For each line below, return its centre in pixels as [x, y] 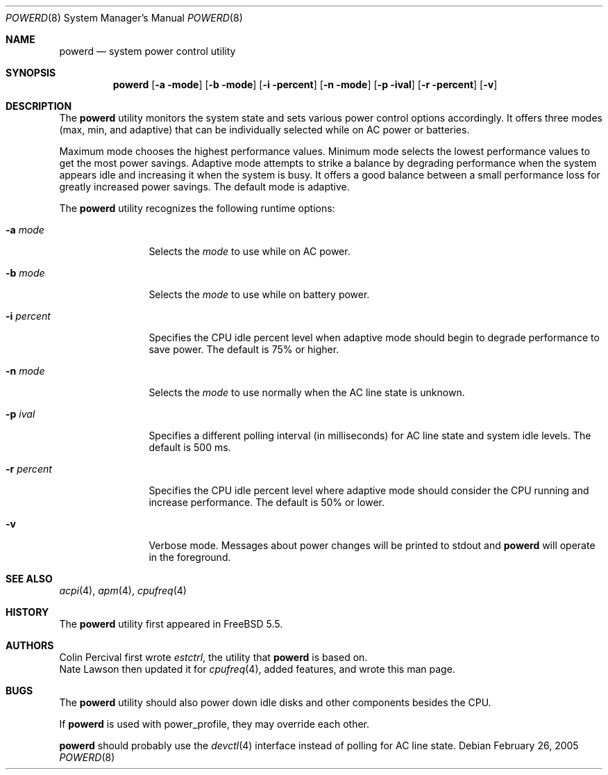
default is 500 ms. [190, 447]
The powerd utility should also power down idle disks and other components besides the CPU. [275, 702]
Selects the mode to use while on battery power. [259, 294]
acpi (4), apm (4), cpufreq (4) [123, 590]
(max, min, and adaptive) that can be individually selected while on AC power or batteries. [264, 130]
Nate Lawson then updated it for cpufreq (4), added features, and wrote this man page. [257, 669]
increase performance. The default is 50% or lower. [267, 502]
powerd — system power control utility [147, 51]
